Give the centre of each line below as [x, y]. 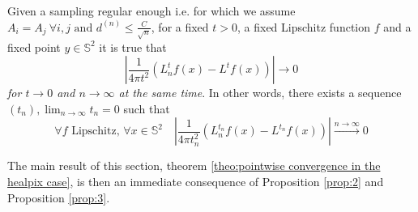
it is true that [133, 47]
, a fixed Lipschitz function [304, 26]
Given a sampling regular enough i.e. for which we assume [151, 11]
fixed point [34, 47]
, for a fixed [180, 26]
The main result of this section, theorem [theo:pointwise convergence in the [194, 165]
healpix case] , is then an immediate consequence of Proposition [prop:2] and [196, 181]
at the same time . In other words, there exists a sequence [260, 93]
